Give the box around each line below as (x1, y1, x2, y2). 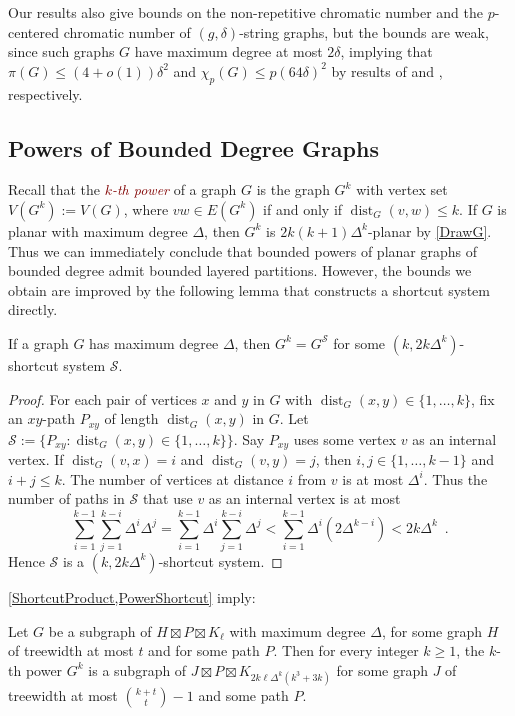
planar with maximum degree (8, 220, 188, 241)
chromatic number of (63, 21, 191, 42)
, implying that (340, 41, 433, 62)
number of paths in (8, 488, 125, 509)
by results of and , (331, 60, 443, 81)
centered (8, 21, 59, 42)
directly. (8, 299, 58, 320)
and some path (198, 684, 289, 705)
